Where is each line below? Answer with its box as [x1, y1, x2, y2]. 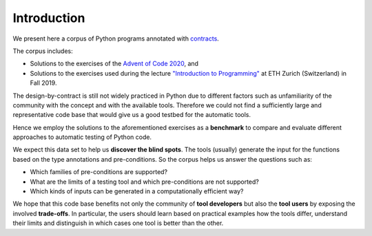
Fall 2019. [30, 79, 57, 87]
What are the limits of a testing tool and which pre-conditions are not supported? [30, 178, 260, 186]
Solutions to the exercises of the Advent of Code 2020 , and [30, 59, 199, 68]
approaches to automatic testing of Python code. [12, 133, 152, 141]
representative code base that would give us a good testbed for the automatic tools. [12, 111, 251, 119]
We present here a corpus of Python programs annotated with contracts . [12, 34, 220, 43]
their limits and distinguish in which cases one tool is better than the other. [12, 219, 224, 227]
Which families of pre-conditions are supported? [30, 168, 168, 176]
